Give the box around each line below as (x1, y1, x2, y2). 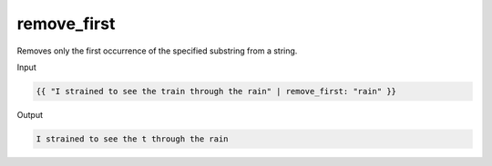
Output (16, 109, 43, 120)
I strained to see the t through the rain (36, 133, 229, 144)
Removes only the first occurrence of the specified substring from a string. (16, 45, 298, 56)
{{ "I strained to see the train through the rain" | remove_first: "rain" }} (36, 86, 396, 96)
